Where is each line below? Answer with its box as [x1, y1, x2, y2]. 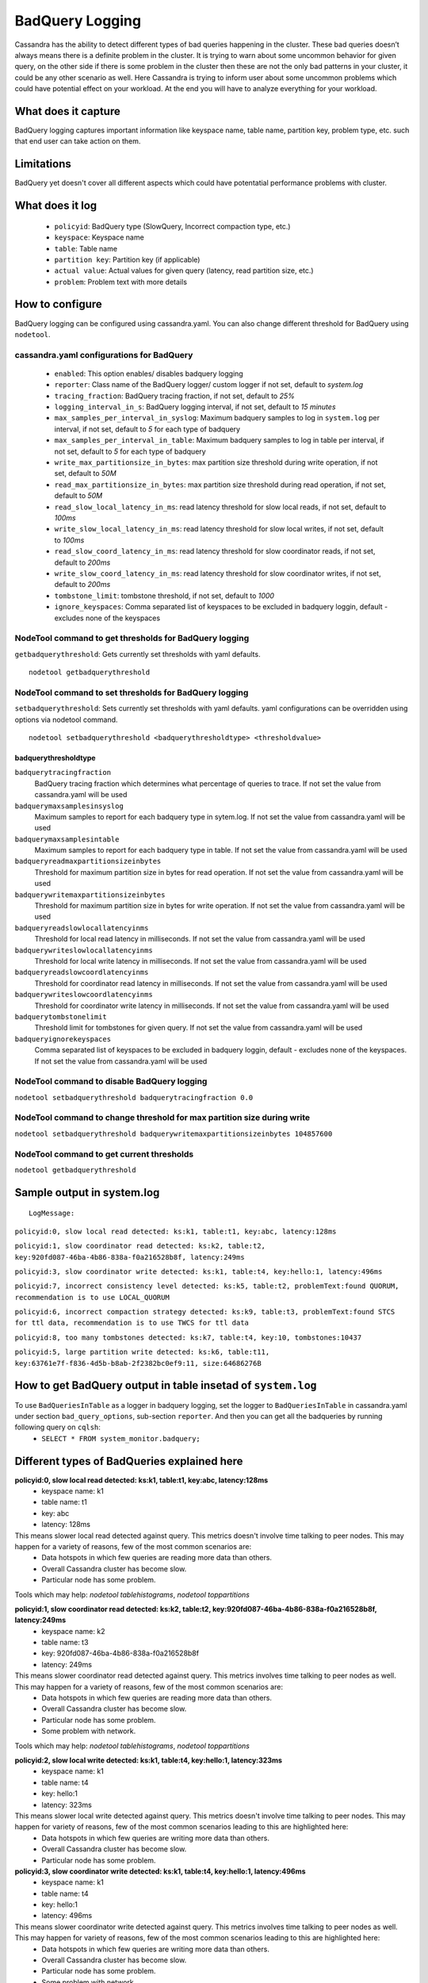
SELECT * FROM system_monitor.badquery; [41, 1434, 201, 1443]
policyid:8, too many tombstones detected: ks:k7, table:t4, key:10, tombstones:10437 [14, 1333, 362, 1342]
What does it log [14, 199, 97, 213]
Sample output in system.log [14, 1186, 160, 1199]
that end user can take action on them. [14, 136, 141, 146]
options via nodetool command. [14, 715, 118, 724]
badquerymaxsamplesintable [14, 834, 120, 844]
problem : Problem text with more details [54, 277, 188, 286]
